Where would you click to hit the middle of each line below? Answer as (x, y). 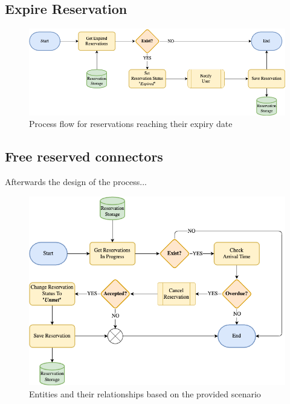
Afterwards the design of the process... (76, 181)
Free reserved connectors (84, 156)
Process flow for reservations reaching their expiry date (131, 124)
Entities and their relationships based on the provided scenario (145, 393)
